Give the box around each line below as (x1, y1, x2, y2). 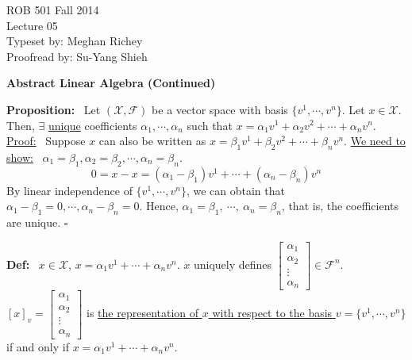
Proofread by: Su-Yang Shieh (6, 48, 148, 64)
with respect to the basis (212, 304, 333, 321)
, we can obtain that (186, 182, 285, 198)
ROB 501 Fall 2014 (6, 2, 99, 17)
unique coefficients (48, 117, 137, 133)
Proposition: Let (6, 101, 101, 117)
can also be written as (98, 132, 206, 149)
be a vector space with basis (152, 101, 288, 117)
